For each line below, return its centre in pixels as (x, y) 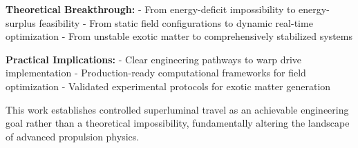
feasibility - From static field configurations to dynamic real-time (176, 22)
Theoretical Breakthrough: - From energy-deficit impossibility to (151, 9)
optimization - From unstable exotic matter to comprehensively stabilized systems (179, 36)
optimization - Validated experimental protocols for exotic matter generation (168, 86)
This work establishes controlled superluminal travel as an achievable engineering (177, 109)
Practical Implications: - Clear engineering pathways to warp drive (154, 59)
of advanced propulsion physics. (73, 136)
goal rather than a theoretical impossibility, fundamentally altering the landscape (178, 123)
